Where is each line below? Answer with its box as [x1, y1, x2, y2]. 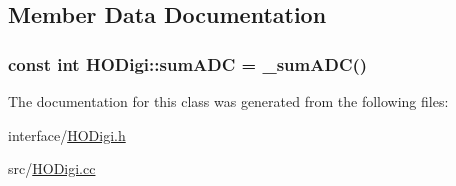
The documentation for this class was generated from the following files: [8, 91, 449, 111]
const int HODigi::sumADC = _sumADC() [8, 51, 368, 76]
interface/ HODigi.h [8, 124, 126, 145]
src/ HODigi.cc [8, 158, 96, 179]
